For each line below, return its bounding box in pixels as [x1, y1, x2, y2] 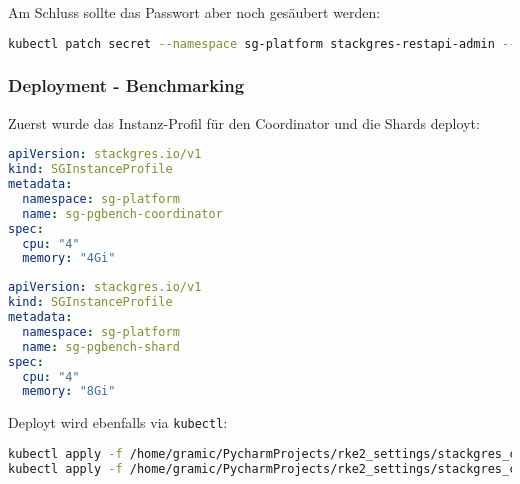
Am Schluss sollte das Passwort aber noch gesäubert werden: [8, 2, 381, 22]
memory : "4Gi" [22, 251, 116, 266]
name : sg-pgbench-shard [22, 339, 180, 354]
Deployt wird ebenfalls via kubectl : [8, 412, 228, 433]
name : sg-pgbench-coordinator [22, 206, 223, 221]
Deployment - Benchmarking [8, 73, 245, 98]
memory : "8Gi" [22, 384, 116, 399]
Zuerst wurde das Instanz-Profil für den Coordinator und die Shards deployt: [8, 112, 480, 133]
